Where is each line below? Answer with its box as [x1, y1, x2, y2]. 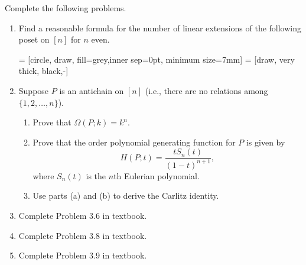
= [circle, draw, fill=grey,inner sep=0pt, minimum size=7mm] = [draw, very [18, 53, 295, 65]
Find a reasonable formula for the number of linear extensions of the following [18, 21, 302, 34]
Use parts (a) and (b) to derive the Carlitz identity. [32, 189, 219, 202]
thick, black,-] [18, 64, 69, 77]
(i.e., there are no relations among [145, 84, 268, 96]
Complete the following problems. [5, 2, 126, 14]
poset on [18, 33, 50, 46]
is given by [246, 135, 285, 148]
